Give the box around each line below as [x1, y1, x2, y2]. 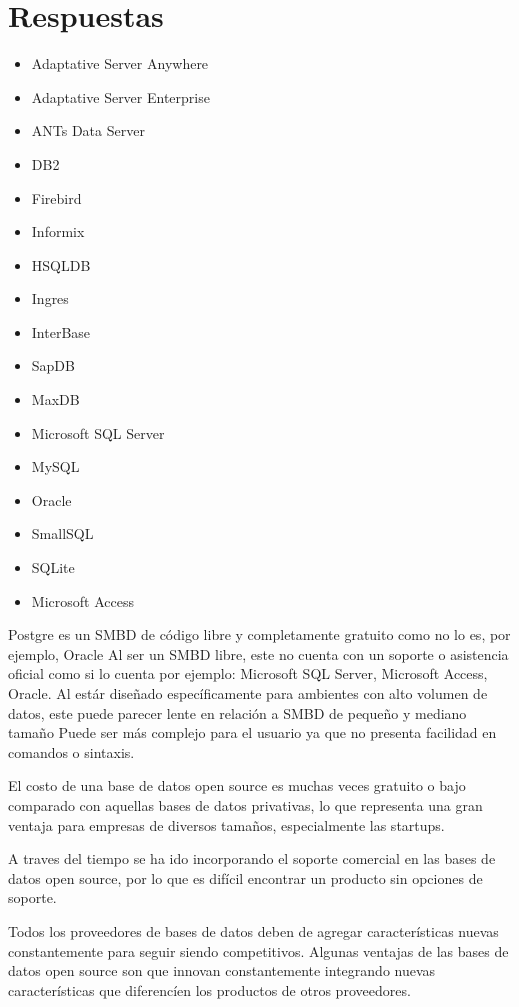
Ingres [31, 288, 69, 309]
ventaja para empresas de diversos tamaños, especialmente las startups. [8, 814, 445, 835]
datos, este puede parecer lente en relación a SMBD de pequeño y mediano [8, 702, 467, 723]
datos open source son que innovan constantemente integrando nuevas [8, 960, 436, 981]
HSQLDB [31, 254, 91, 275]
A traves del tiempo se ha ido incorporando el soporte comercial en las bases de [8, 848, 496, 869]
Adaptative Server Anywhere [31, 53, 209, 74]
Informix [31, 221, 85, 242]
